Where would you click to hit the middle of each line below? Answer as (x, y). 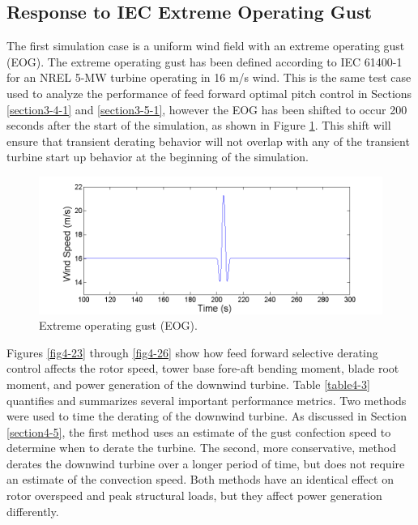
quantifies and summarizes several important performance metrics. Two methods (207, 400)
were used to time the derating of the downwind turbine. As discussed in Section (207, 416)
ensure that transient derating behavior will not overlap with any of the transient (208, 141)
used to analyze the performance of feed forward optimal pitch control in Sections (209, 93)
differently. (33, 511)
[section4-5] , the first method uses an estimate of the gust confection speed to (199, 431)
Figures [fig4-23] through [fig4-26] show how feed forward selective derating (192, 352)
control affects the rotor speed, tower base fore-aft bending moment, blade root (203, 368)
